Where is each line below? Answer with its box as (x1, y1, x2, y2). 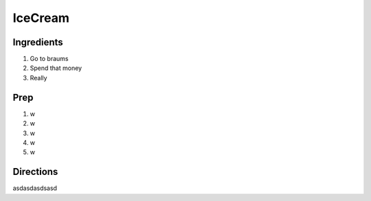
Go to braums (30, 55, 69, 63)
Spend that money (30, 64, 82, 72)
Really (30, 73, 47, 82)
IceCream (12, 10, 70, 25)
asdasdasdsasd (12, 184, 58, 192)
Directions (12, 166, 58, 178)
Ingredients (12, 36, 63, 48)
